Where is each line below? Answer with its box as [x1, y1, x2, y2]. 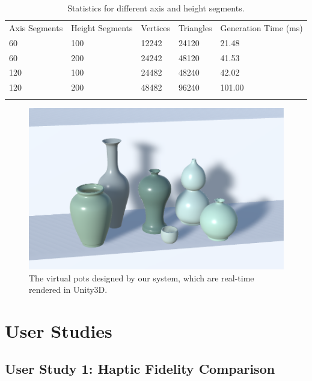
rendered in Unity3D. [29, 283, 108, 296]
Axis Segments [9, 21, 63, 34]
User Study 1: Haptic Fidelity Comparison [5, 359, 275, 378]
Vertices [141, 21, 170, 34]
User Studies [5, 318, 112, 343]
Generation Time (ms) [220, 21, 303, 34]
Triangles [178, 21, 212, 34]
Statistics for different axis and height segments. [67, 2, 245, 14]
